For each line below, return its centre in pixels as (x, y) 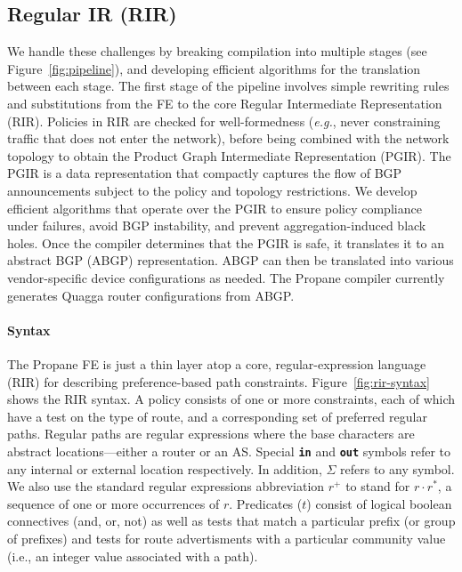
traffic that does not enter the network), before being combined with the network (228, 138)
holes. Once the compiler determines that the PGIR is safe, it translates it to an (226, 242)
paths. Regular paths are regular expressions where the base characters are (211, 434)
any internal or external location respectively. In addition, (165, 468)
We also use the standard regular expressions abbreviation (166, 486)
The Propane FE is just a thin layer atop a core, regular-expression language (217, 363)
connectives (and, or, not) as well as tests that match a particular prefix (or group (231, 521)
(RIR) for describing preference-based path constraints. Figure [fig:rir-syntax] (219, 381)
